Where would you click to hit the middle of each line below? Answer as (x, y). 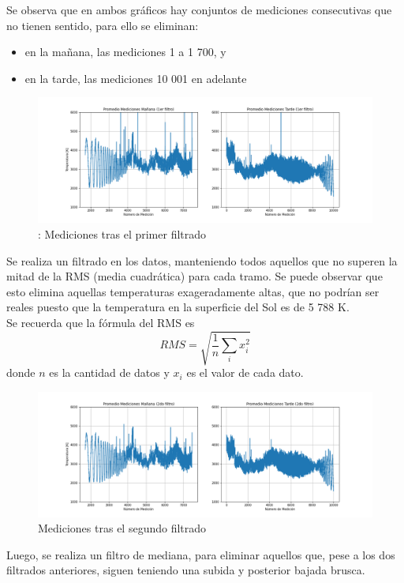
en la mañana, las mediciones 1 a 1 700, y (125, 52)
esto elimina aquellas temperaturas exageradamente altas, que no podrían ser (193, 291)
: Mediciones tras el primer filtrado (122, 233)
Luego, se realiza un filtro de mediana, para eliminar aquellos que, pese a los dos (201, 554)
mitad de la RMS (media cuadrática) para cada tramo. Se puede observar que (195, 276)
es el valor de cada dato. (245, 372)
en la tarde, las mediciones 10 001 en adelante (136, 78)
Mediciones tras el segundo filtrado (122, 528)
